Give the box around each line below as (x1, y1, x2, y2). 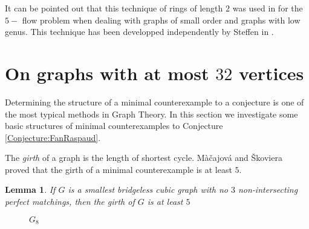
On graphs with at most (5, 60, 209, 85)
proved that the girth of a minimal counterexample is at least (5, 163, 232, 175)
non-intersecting (238, 183, 298, 196)
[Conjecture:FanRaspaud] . (5, 131, 101, 143)
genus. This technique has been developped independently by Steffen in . (5, 25, 274, 38)
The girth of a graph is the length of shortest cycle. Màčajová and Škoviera (5, 151, 282, 164)
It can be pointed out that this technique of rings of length (5, 2, 223, 14)
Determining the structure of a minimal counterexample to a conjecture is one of (5, 95, 304, 108)
